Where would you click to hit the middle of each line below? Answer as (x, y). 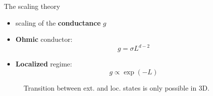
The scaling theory (32, 6)
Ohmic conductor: (44, 39)
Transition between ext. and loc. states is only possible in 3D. (117, 87)
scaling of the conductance (58, 22)
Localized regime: (44, 64)
